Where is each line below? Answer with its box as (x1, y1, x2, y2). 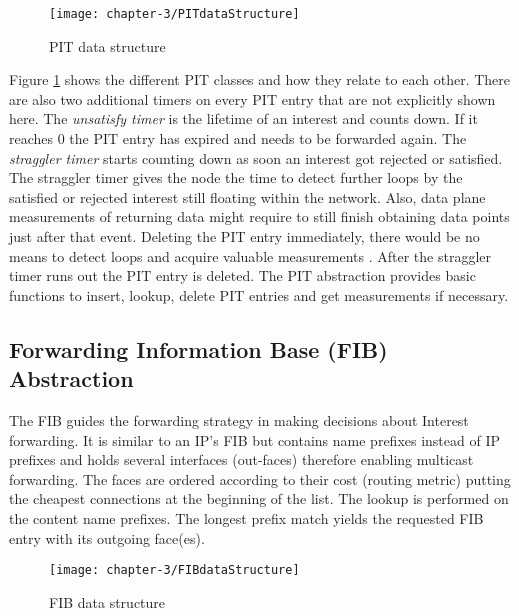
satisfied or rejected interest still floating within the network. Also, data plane (9, 186, 486, 207)
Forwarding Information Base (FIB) (9, 333, 388, 364)
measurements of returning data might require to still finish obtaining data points (9, 206, 510, 227)
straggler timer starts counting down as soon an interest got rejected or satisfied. (9, 147, 503, 168)
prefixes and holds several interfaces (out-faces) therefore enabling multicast (9, 449, 474, 470)
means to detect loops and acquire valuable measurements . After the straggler (9, 245, 491, 266)
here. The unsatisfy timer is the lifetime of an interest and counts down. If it (9, 108, 478, 129)
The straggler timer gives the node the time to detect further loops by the (9, 167, 463, 188)
